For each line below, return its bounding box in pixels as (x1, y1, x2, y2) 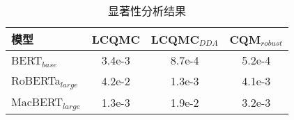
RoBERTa (11, 72, 61, 88)
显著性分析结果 (108, 3, 187, 19)
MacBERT (11, 93, 63, 110)
